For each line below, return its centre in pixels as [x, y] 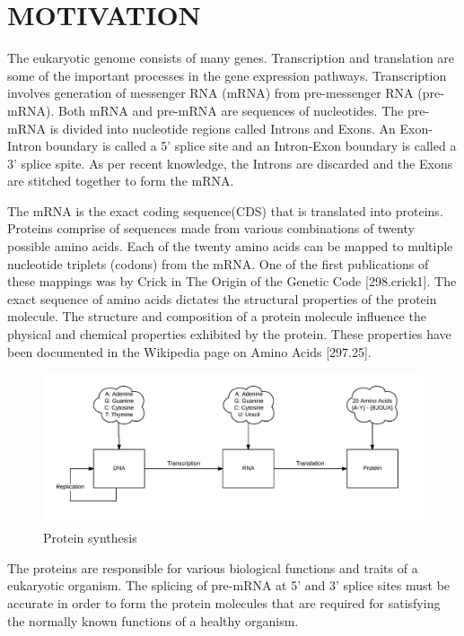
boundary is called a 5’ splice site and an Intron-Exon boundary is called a [251, 146]
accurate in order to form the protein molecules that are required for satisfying [224, 602]
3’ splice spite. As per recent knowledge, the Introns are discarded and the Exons [230, 163]
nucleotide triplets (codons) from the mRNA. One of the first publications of [218, 263]
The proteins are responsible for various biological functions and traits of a [213, 567]
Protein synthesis [90, 538]
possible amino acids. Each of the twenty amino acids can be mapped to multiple [230, 246]
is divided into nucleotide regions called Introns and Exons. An [223, 128]
